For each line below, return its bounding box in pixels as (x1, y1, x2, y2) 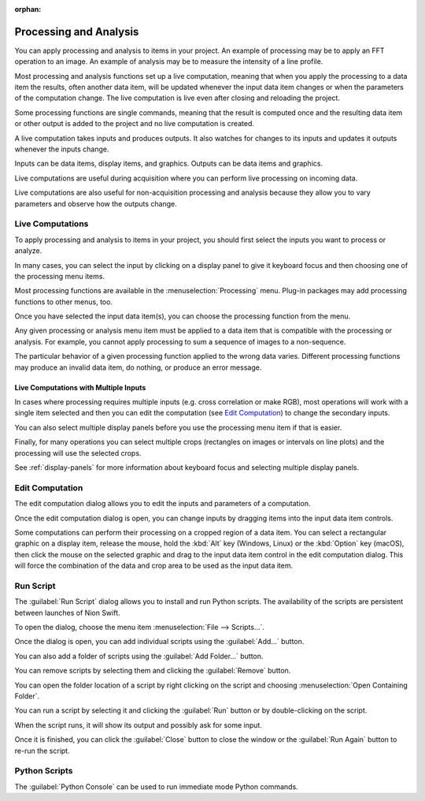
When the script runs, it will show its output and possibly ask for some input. (14, 720, 263, 729)
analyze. (14, 246, 42, 255)
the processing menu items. (14, 271, 105, 281)
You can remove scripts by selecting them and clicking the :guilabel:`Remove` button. (14, 666, 291, 676)
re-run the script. (14, 746, 70, 755)
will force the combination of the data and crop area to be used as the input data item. (14, 561, 294, 571)
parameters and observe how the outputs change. (14, 199, 177, 208)
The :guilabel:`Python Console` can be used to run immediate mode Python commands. (14, 781, 298, 792)
